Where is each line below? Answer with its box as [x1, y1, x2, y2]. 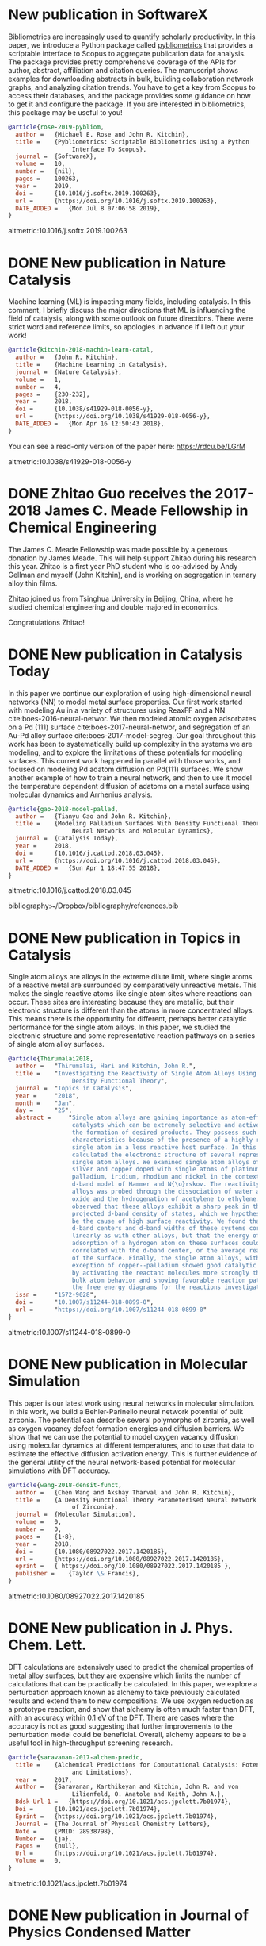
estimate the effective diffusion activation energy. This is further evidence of [8, 1448, 258, 1458]
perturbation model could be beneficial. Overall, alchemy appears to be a [8, 1729, 247, 1739]
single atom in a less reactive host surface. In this [71, 1143, 257, 1152]
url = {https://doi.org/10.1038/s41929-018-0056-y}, [15, 413, 211, 421]
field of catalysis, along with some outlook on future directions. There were [8, 313, 253, 323]
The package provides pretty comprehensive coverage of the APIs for [8, 57, 237, 67]
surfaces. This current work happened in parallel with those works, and [8, 756, 241, 765]
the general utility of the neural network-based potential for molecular [8, 1457, 236, 1467]
